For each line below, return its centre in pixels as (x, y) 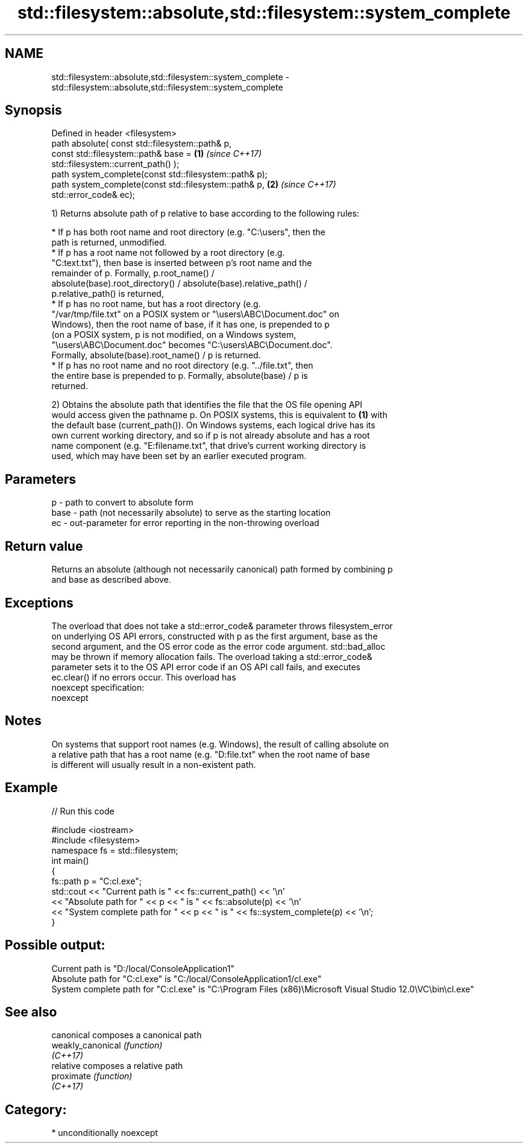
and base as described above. (111, 580)
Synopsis (33, 110)
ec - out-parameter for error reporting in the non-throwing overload (185, 523)
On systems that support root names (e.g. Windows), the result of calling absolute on (220, 744)
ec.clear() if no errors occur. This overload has (144, 677)
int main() (70, 860)
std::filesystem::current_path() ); (115, 164)
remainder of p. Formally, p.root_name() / (133, 273)
